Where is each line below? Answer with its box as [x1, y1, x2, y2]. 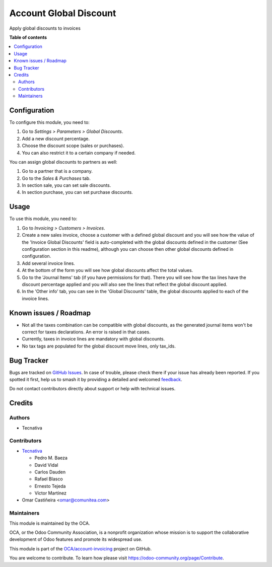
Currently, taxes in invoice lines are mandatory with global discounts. [22, 336, 165, 342]
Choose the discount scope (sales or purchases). [22, 143, 124, 149]
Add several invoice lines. [22, 260, 75, 266]
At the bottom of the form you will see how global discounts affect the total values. [22, 267, 193, 273]
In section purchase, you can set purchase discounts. [22, 189, 133, 195]
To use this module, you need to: [9, 216, 78, 222]
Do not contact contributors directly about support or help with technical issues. [9, 386, 176, 392]
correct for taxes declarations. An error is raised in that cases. [22, 329, 151, 335]
